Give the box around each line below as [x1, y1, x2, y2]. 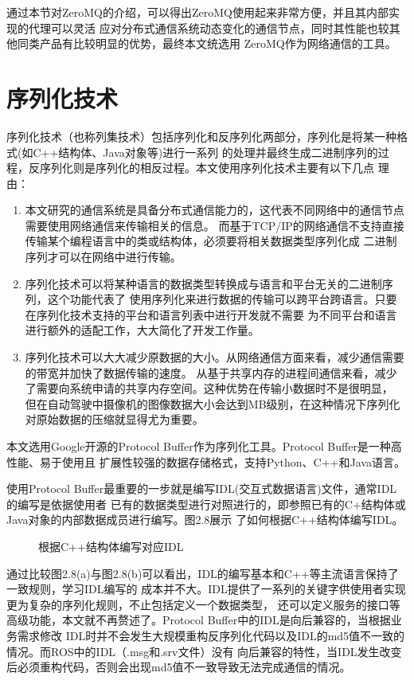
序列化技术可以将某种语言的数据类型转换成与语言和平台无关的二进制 [25, 275, 382, 291]
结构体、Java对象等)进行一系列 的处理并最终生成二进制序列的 [58, 143, 378, 160]
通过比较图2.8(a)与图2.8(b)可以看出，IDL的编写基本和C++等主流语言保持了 [6, 565, 399, 581]
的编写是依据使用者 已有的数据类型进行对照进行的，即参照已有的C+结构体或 [6, 495, 406, 512]
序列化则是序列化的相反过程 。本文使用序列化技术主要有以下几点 [39, 159, 374, 176]
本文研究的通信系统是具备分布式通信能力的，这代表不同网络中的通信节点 [25, 201, 404, 218]
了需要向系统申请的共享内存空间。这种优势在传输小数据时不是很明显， [25, 380, 393, 397]
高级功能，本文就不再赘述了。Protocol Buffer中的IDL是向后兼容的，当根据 [6, 612, 391, 628]
